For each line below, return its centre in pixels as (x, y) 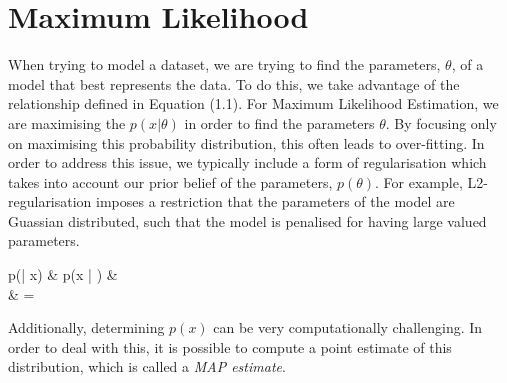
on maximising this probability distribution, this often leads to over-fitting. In (246, 142)
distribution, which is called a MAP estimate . (147, 366)
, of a (467, 64)
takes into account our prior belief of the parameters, (170, 181)
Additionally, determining (86, 327)
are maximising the (67, 122)
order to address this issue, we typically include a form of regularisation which (247, 162)
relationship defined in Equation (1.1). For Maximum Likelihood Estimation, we (253, 103)
